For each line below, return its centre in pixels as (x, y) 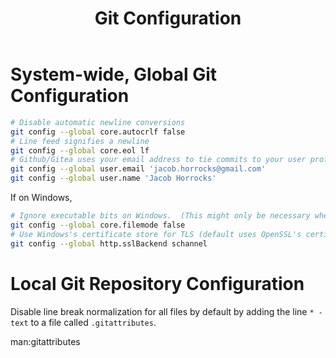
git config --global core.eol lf (80, 150)
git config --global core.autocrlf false (98, 132)
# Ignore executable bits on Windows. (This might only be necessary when (171, 216)
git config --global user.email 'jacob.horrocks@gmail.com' (138, 169)
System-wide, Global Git (114, 74)
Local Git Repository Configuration (157, 283)
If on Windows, (41, 198)
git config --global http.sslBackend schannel (109, 243)
